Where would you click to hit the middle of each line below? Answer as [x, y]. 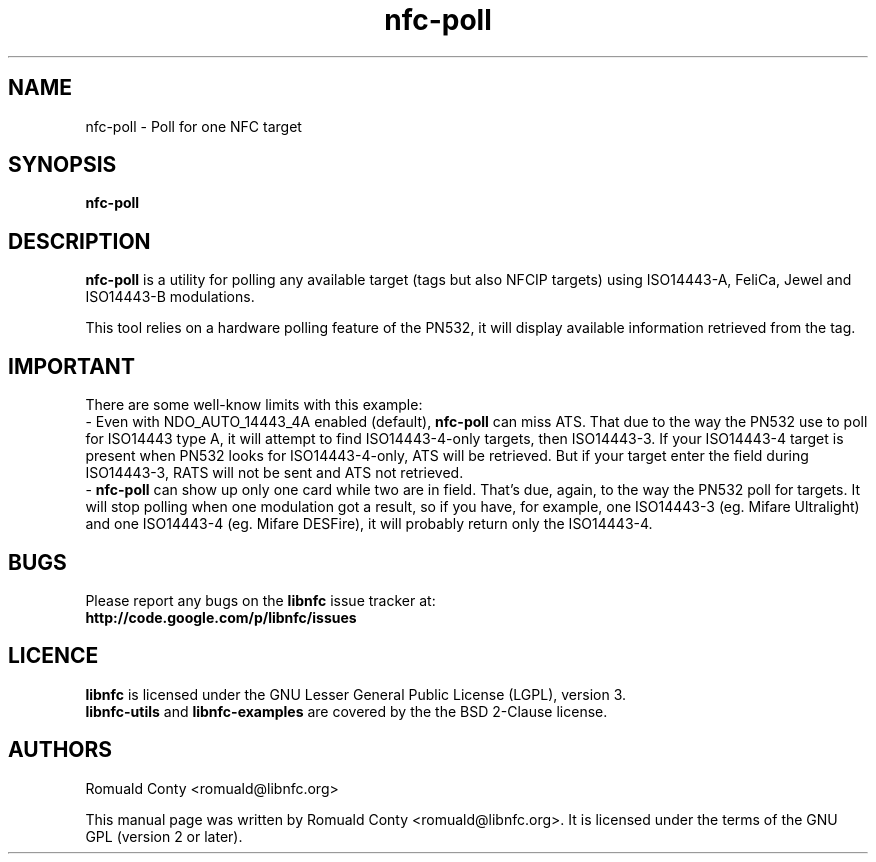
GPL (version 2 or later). [164, 836]
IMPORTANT [71, 366]
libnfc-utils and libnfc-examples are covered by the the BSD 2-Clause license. [346, 711]
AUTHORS [60, 750]
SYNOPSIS [62, 165]
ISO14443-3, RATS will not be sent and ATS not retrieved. [274, 473]
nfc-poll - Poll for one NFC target [193, 126]
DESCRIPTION [79, 241]
